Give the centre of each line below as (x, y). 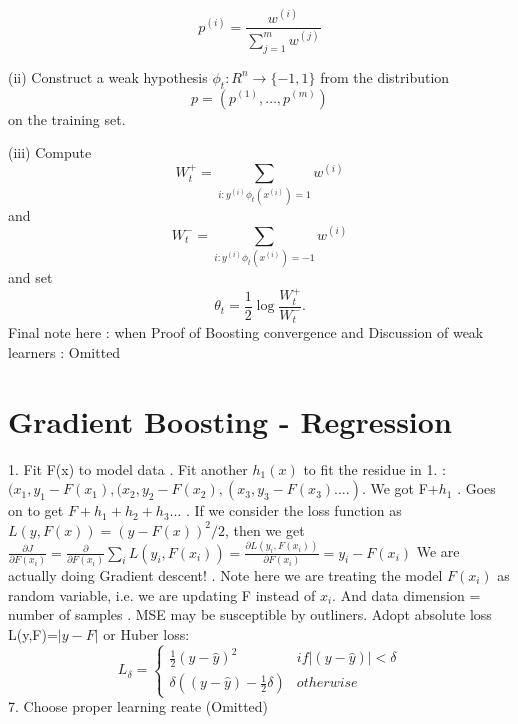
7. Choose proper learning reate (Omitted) (138, 706)
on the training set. (67, 118)
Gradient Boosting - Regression (230, 420)
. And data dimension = (406, 594)
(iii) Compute (50, 152)
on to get (36, 510)
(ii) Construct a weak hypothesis (108, 76)
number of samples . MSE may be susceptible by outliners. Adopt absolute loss (250, 614)
